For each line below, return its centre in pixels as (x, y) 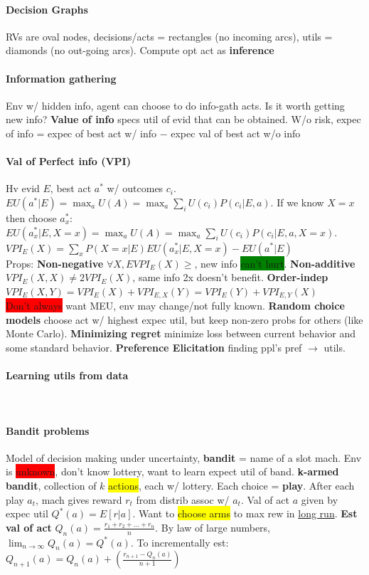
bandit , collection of (51, 485)
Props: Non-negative (55, 263)
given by (320, 499)
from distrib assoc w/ (183, 499)
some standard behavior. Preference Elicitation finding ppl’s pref (154, 347)
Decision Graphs (47, 9)
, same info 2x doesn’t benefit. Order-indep (230, 277)
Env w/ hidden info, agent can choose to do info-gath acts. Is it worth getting (175, 105)
